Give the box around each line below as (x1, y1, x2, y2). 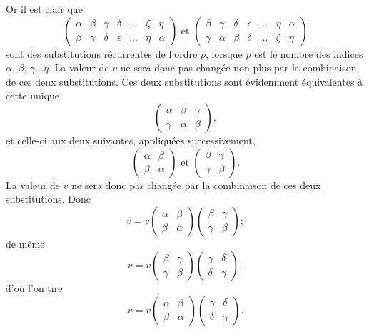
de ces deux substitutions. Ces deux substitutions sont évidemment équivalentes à (6, 74, 363, 89)
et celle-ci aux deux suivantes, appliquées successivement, (6, 132, 256, 147)
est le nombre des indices (254, 46, 363, 61)
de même (6, 236, 45, 251)
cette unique (6, 88, 60, 103)
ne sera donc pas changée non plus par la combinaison (120, 60, 357, 75)
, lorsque (205, 46, 243, 61)
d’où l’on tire (6, 281, 63, 296)
